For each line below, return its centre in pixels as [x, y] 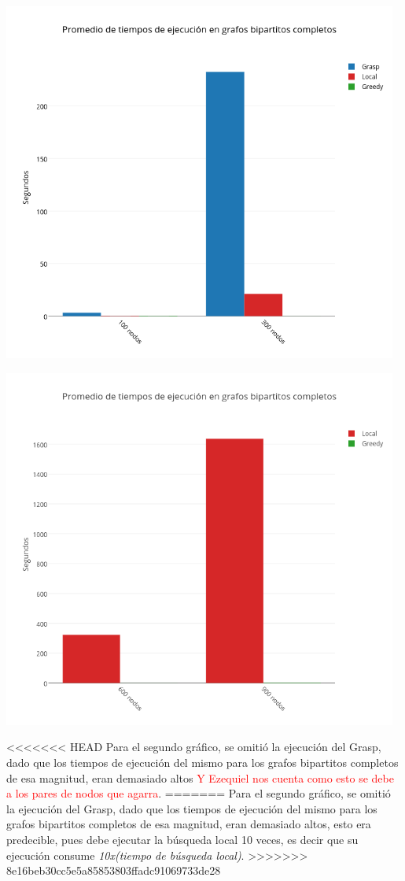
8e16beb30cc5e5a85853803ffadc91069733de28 [114, 870]
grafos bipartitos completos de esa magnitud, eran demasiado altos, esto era [189, 824]
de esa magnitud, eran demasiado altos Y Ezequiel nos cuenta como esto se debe [200, 777]
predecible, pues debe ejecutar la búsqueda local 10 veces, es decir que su [182, 840]
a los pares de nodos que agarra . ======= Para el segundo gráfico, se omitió [199, 793]
